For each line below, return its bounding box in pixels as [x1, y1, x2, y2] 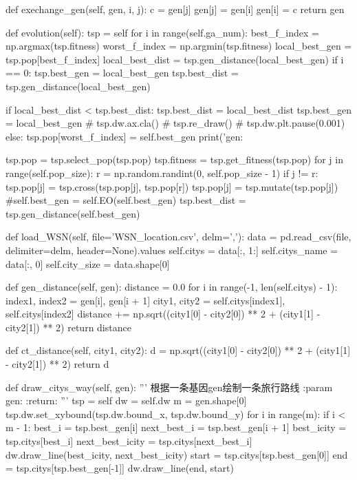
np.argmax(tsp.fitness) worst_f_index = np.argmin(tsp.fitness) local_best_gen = [6, 39, 352, 53]
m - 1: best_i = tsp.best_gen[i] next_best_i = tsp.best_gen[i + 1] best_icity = [6, 420, 347, 435]
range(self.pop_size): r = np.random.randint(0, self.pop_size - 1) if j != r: [6, 165, 318, 180]
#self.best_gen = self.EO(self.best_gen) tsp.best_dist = [6, 193, 246, 207]
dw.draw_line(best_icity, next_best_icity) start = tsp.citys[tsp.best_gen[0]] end [6, 447, 348, 461]
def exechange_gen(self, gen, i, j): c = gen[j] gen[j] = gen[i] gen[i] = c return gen [6, 2, 345, 16]
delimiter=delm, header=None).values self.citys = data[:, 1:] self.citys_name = [6, 242, 338, 257]
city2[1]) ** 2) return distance [6, 320, 131, 334]
